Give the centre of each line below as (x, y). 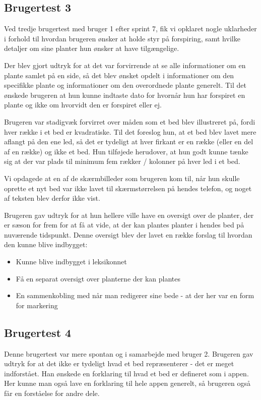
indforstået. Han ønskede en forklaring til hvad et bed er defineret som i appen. (126, 373)
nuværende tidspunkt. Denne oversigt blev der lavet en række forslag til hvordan (128, 234)
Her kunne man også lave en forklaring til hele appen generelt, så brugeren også (127, 383)
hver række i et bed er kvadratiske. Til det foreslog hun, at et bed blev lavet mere (130, 131)
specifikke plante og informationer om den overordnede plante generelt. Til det (125, 85)
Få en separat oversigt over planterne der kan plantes (98, 278)
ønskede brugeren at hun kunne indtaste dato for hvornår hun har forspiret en (125, 95)
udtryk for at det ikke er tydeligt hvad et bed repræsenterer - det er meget (119, 363)
